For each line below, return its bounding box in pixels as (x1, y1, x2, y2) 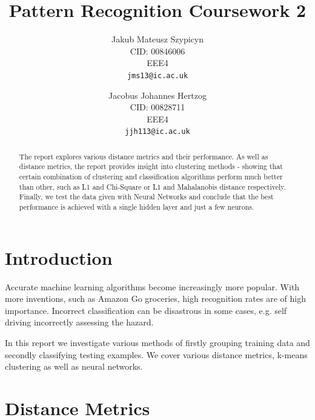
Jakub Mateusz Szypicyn (111, 33, 204, 45)
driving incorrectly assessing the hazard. (5, 316, 154, 328)
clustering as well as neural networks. (5, 360, 143, 373)
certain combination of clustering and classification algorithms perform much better (19, 172, 283, 182)
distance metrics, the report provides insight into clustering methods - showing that (19, 161, 283, 172)
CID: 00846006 (130, 44, 185, 57)
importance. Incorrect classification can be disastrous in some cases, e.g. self (5, 304, 287, 316)
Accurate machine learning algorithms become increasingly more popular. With (5, 280, 300, 293)
